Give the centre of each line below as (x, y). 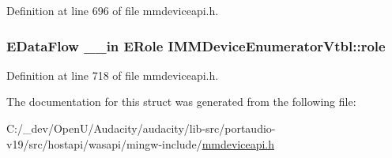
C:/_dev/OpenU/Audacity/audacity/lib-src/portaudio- (141, 128)
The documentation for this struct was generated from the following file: (181, 102)
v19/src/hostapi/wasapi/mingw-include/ (104, 143)
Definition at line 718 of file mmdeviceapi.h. (113, 75)
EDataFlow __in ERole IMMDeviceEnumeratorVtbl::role (196, 45)
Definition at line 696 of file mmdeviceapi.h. (113, 10)
